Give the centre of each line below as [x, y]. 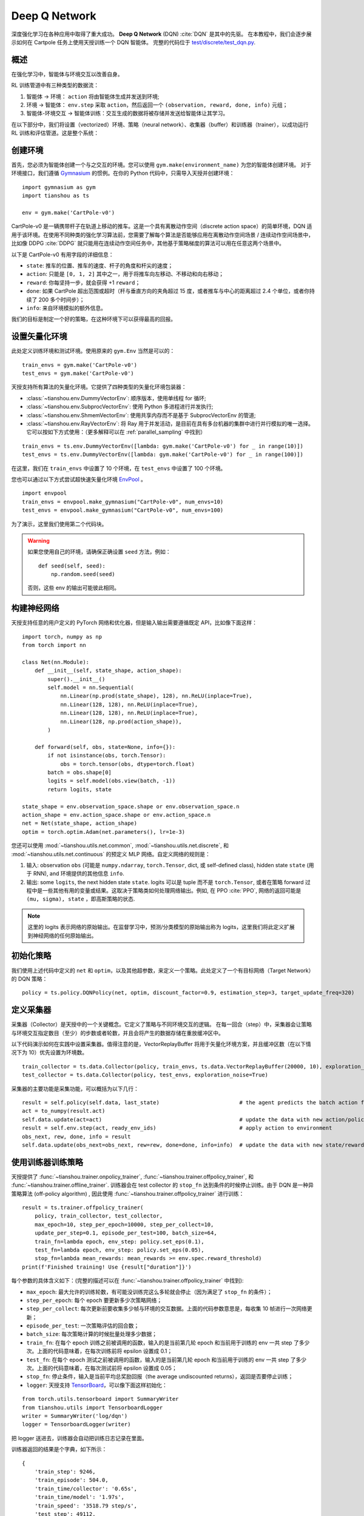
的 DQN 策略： [29, 979]
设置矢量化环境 [39, 337]
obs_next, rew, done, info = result [76, 1136]
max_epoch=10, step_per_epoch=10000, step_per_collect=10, [124, 1224]
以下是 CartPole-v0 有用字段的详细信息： [62, 254]
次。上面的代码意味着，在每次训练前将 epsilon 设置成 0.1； [99, 1351]
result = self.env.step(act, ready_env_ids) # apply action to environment [177, 1128]
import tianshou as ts [56, 196]
